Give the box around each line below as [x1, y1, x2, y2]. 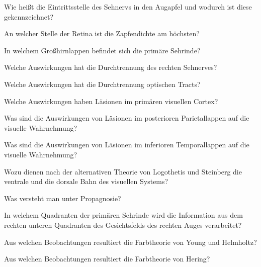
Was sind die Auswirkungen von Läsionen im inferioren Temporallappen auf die [4, 139, 249, 150]
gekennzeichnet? [4, 11, 53, 22]
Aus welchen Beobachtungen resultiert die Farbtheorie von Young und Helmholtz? [4, 236, 257, 247]
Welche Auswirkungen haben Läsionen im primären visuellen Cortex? [4, 96, 218, 106]
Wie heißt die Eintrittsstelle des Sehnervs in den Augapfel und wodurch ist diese [4, 2, 252, 12]
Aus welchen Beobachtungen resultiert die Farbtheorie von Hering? [4, 253, 210, 264]
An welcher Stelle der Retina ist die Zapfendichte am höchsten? [4, 28, 200, 39]
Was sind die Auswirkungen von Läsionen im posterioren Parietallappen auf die [4, 113, 249, 123]
